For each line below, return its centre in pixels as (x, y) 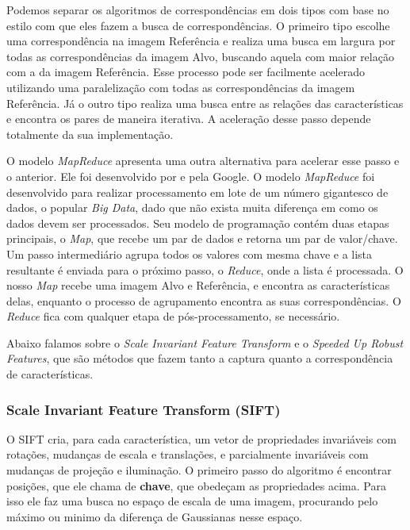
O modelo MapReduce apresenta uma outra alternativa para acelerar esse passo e (203, 161)
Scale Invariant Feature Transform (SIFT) (144, 409)
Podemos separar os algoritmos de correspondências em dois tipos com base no (198, 10)
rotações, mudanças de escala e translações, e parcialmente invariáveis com (188, 454)
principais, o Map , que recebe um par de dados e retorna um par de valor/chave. (202, 238)
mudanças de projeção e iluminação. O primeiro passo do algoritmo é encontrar (199, 470)
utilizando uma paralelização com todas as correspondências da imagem (181, 87)
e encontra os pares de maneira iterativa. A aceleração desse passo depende (189, 119)
